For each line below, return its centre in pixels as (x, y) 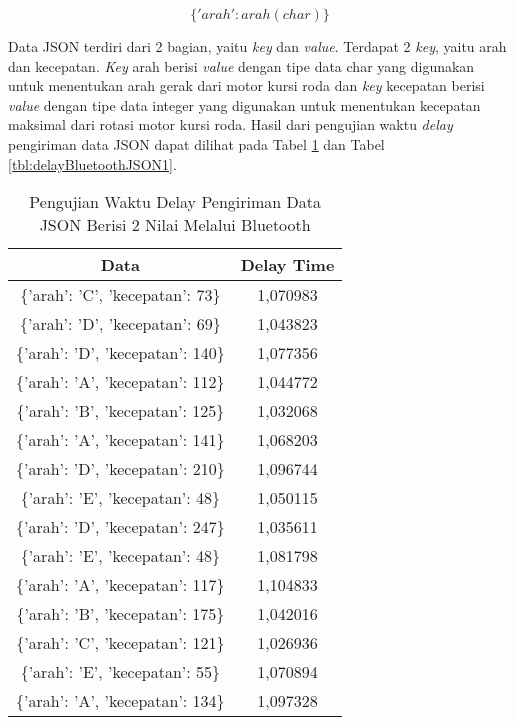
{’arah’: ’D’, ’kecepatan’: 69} (120, 324)
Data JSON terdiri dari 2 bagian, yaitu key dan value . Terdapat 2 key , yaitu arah (257, 46)
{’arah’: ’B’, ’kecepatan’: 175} (120, 614)
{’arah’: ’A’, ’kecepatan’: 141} (120, 440)
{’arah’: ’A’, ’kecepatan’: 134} (120, 701)
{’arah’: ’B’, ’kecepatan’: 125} (120, 411)
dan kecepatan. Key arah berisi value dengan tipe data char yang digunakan (241, 65)
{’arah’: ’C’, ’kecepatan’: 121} (120, 643)
